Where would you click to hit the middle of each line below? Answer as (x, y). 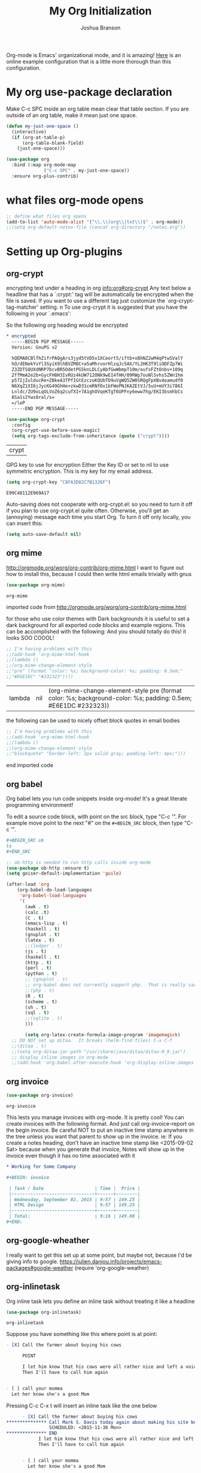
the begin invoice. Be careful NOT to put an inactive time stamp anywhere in (100, 1130)
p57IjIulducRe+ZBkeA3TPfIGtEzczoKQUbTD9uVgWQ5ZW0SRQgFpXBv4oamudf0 (98, 381)
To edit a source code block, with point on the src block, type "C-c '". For (96, 817)
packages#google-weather (40, 1268)
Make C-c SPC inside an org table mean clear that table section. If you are (98, 109)
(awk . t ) (37, 907)
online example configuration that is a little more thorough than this (89, 61)
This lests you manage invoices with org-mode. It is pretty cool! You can (95, 1117)
